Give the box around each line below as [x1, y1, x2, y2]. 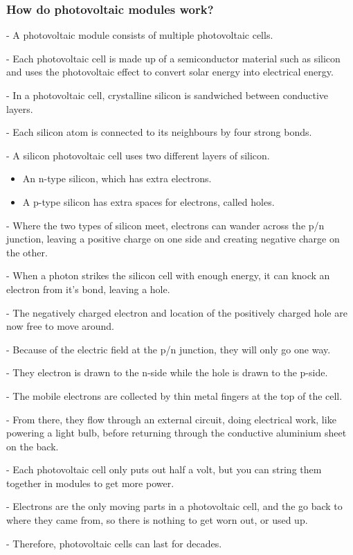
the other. [6, 245, 48, 259]
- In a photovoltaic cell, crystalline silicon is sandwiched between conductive [6, 88, 329, 102]
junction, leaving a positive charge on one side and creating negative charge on [6, 231, 340, 246]
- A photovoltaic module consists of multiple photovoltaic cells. [6, 28, 273, 42]
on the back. [6, 439, 59, 453]
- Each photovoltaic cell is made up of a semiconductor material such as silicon [6, 51, 341, 65]
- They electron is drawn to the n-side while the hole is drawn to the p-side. [6, 365, 328, 380]
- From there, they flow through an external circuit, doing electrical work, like [6, 412, 336, 426]
